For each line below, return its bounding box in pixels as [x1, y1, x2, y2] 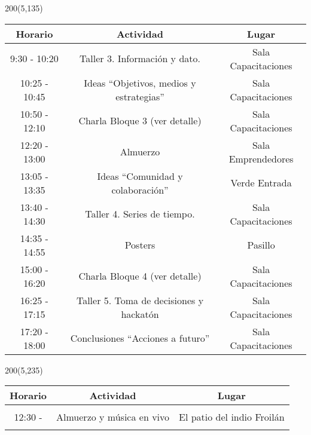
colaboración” [111, 182, 169, 197]
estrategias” [115, 89, 164, 103]
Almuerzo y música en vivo [56, 410, 170, 424]
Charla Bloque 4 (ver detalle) [78, 269, 202, 283]
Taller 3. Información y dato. [80, 51, 200, 66]
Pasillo [247, 238, 275, 252]
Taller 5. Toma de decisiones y [76, 293, 204, 307]
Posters [124, 238, 155, 252]
